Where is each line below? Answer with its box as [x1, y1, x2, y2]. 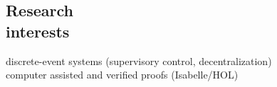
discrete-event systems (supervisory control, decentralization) [6, 53, 272, 68]
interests [6, 20, 70, 42]
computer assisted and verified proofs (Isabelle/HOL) [6, 67, 239, 82]
